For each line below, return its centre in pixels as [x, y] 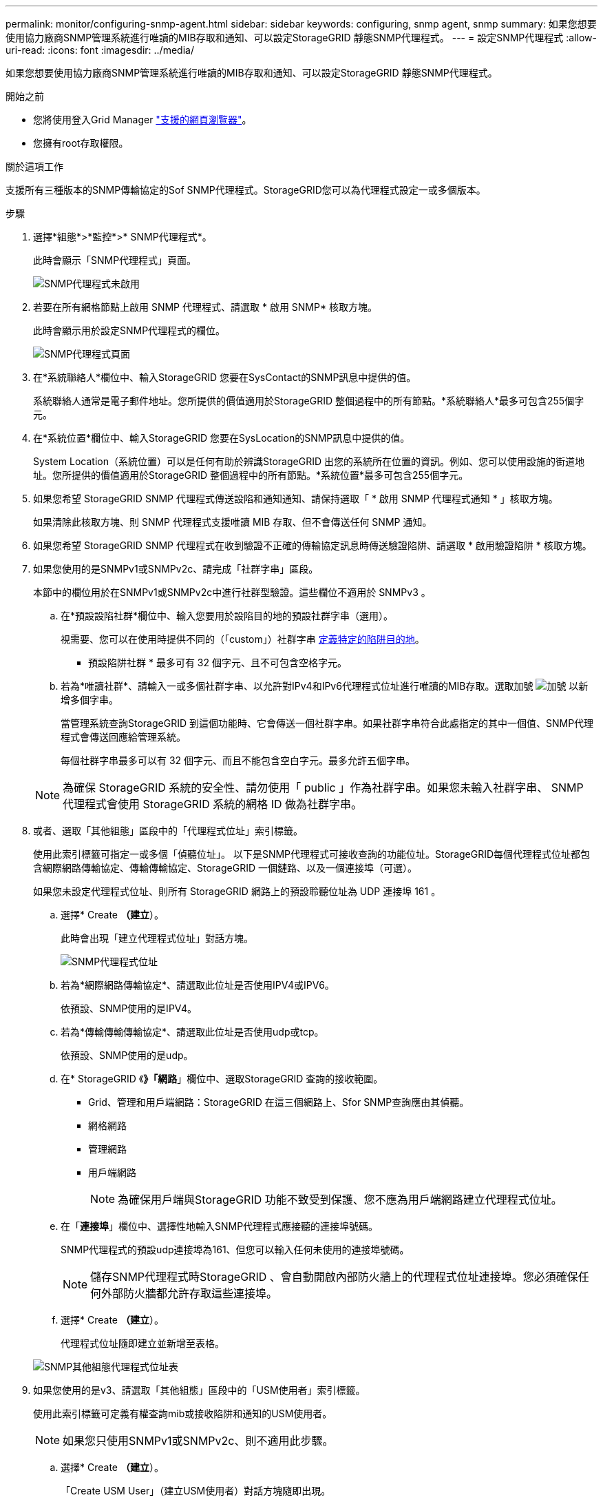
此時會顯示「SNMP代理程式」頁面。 [115, 260]
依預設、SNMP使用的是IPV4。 [129, 1008]
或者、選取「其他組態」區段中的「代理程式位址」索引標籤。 [168, 831]
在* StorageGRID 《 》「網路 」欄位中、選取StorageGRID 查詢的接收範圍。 [222, 1079]
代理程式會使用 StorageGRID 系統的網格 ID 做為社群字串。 [213, 804]
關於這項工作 [34, 166]
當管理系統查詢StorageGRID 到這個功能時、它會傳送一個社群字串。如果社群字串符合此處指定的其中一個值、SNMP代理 [327, 723]
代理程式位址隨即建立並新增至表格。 [142, 1343]
